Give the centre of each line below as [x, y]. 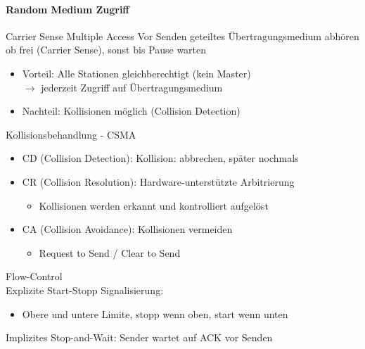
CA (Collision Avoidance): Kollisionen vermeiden [127, 229]
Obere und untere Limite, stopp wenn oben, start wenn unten [155, 313]
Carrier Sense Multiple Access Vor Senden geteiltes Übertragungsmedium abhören [182, 36]
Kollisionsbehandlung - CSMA [71, 134]
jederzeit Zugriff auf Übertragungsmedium [132, 87]
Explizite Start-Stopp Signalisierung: [85, 290]
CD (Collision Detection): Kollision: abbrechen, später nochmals [160, 158]
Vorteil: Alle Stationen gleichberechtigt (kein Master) [136, 73]
